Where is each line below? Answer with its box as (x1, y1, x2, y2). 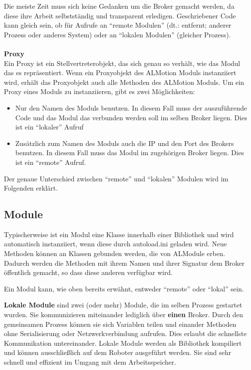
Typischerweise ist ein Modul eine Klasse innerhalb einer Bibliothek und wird (4, 229, 234, 239)
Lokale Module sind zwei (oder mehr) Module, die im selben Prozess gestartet (4, 300, 242, 310)
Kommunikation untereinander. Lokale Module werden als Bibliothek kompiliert (4, 338, 242, 348)
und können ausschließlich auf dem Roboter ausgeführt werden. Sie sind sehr (4, 347, 231, 357)
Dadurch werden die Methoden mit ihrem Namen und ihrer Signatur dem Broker (4, 257, 245, 268)
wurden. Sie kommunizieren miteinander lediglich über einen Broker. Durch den (4, 309, 243, 320)
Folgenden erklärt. (4, 183, 58, 193)
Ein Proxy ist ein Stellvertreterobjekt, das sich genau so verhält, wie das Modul (4, 58, 240, 68)
